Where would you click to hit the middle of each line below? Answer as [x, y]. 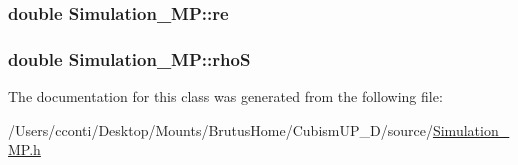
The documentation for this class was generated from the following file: [225, 96]
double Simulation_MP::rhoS [129, 58]
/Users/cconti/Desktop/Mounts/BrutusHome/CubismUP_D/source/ [220, 129]
